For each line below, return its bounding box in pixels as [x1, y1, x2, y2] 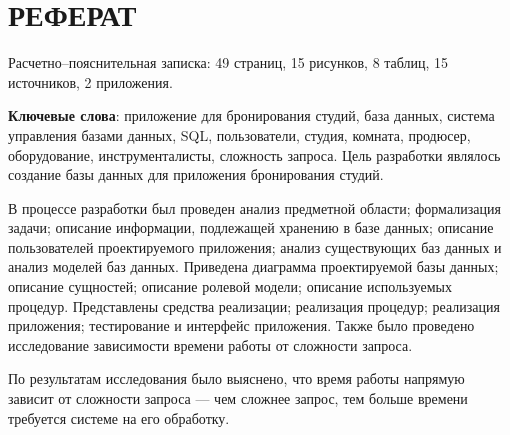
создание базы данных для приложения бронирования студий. [8, 164, 384, 185]
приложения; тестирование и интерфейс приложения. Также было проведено [8, 315, 475, 336]
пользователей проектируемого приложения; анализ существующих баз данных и [8, 236, 502, 257]
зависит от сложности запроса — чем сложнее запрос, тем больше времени [8, 388, 468, 409]
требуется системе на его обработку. [8, 407, 230, 428]
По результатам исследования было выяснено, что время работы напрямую [8, 368, 465, 389]
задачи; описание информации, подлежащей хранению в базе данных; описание [8, 217, 494, 238]
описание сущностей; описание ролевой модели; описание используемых [8, 276, 452, 297]
